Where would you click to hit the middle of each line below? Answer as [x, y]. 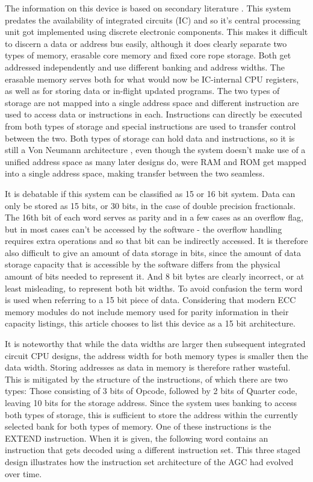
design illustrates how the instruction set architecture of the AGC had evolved [149, 461]
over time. [23, 473]
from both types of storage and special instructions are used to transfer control [150, 126]
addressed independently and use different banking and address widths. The [145, 67]
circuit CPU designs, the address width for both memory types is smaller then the [156, 355]
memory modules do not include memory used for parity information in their [147, 311]
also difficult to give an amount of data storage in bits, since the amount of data [153, 252]
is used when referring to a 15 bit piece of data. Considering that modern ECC [150, 300]
